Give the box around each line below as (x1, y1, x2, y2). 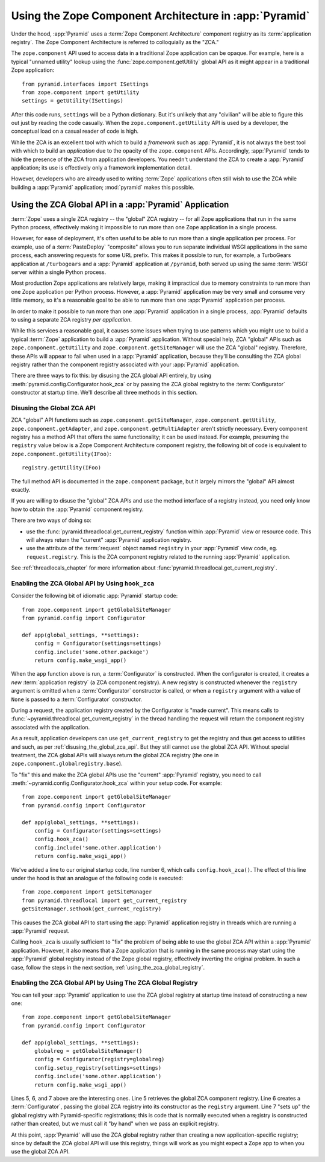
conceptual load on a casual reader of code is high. (11, 127, 138, 135)
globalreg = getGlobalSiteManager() (34, 1047, 143, 1054)
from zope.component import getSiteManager (22, 889, 152, 895)
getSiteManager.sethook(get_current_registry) (22, 906, 162, 912)
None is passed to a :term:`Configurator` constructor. (11, 696, 143, 703)
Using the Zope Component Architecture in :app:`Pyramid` (11, 9, 310, 22)
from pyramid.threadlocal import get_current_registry (22, 897, 187, 904)
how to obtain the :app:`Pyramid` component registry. (11, 506, 144, 513)
